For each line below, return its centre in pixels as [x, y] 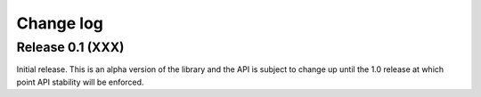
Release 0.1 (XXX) [70, 47]
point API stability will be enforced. [80, 82]
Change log [60, 23]
